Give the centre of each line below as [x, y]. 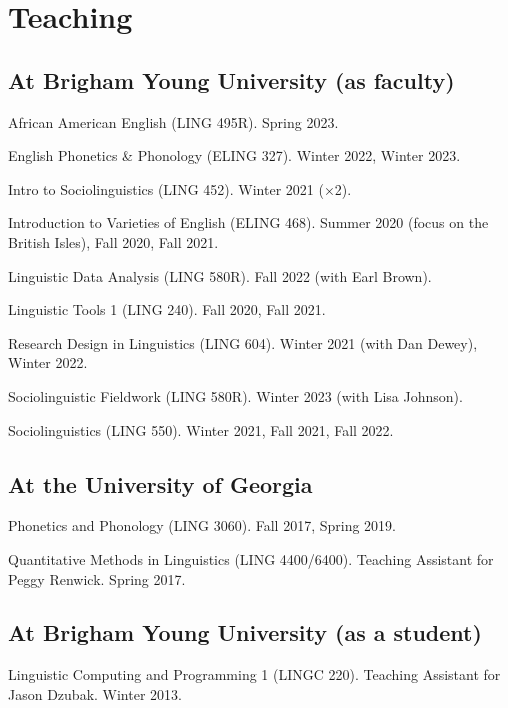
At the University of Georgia [160, 483]
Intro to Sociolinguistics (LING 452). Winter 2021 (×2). [180, 188]
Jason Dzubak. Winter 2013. [95, 693]
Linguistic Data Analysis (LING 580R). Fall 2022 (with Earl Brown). [220, 275]
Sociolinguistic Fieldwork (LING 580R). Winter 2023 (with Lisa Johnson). [235, 395]
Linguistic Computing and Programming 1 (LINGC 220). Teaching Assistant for [254, 674]
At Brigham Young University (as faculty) [231, 79]
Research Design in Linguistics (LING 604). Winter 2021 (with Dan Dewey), [243, 342]
